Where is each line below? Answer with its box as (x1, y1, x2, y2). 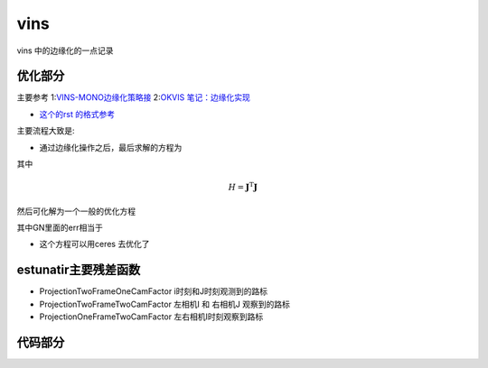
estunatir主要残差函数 (16, 262, 141, 278)
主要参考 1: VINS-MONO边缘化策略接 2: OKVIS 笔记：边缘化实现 (16, 92, 250, 103)
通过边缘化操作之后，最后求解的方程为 (39, 142, 183, 152)
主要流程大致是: (16, 125, 76, 136)
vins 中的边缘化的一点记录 (16, 45, 114, 56)
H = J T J (228, 180, 258, 193)
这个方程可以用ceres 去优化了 (39, 239, 150, 250)
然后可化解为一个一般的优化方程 (16, 206, 136, 216)
